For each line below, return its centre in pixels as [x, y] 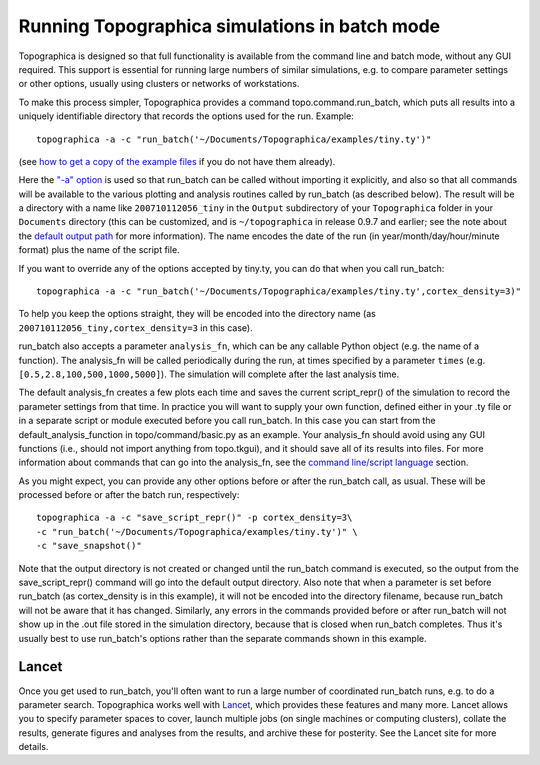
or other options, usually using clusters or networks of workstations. [159, 84]
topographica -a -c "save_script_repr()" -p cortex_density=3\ [194, 518]
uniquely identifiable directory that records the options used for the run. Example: [186, 116]
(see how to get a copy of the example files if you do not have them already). [177, 161]
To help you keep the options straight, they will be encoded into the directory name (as [197, 314]
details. [33, 747]
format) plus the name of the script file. [99, 250]
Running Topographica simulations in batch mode [229, 26]
